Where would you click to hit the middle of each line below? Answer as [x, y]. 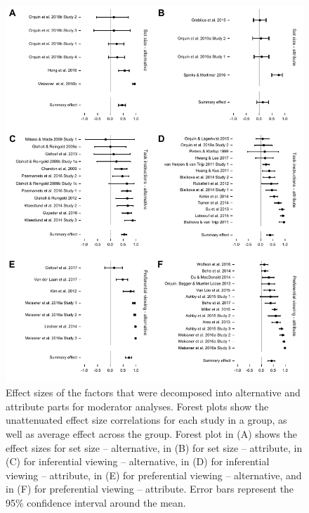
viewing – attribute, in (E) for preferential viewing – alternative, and [154, 475]
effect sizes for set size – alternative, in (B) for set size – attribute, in [154, 447]
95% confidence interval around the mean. [96, 503]
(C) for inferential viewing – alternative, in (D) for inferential [138, 461]
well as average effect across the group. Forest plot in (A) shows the [151, 434]
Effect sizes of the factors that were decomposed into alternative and [153, 392]
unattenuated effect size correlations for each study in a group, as [146, 420]
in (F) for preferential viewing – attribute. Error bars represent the [150, 489]
